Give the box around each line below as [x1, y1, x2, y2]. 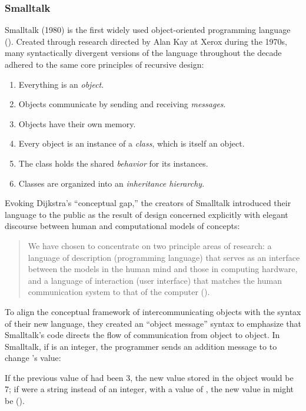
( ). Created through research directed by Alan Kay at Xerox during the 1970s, [5, 35, 287, 47]
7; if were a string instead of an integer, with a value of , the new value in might [5, 383, 294, 395]
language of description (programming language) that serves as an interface [28, 251, 300, 263]
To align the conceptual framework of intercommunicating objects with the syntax [5, 305, 301, 317]
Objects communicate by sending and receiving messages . [18, 98, 226, 110]
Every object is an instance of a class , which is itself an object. [18, 137, 245, 150]
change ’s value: [5, 352, 61, 364]
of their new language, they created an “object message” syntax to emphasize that [5, 317, 301, 329]
